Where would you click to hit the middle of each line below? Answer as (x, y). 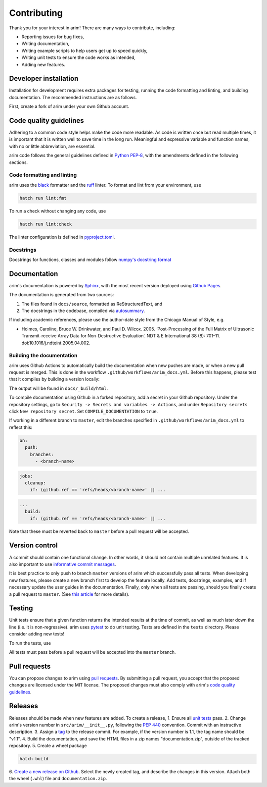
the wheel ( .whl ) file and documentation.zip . (58, 779)
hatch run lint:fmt (43, 198)
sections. (19, 162)
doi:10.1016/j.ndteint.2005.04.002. (56, 343)
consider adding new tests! (37, 634)
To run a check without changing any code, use (58, 211)
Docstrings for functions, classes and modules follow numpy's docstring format (90, 260)
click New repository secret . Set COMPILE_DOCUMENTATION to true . (84, 411)
